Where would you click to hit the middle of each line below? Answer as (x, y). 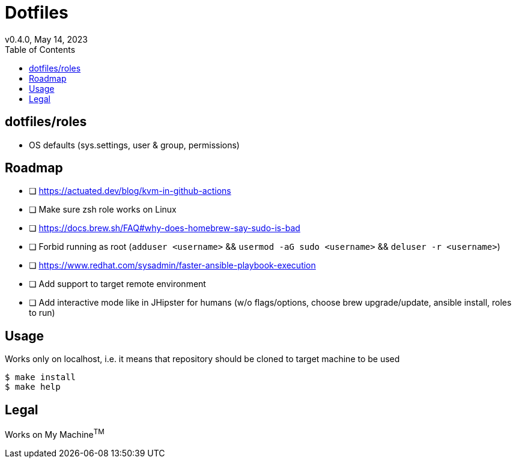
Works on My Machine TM (55, 434)
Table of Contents (40, 49)
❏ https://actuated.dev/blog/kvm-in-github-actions (130, 191)
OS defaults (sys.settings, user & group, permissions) (134, 145)
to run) (42, 313)
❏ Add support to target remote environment (117, 284)
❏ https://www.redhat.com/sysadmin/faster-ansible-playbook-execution (172, 265)
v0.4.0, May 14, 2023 (46, 39)
